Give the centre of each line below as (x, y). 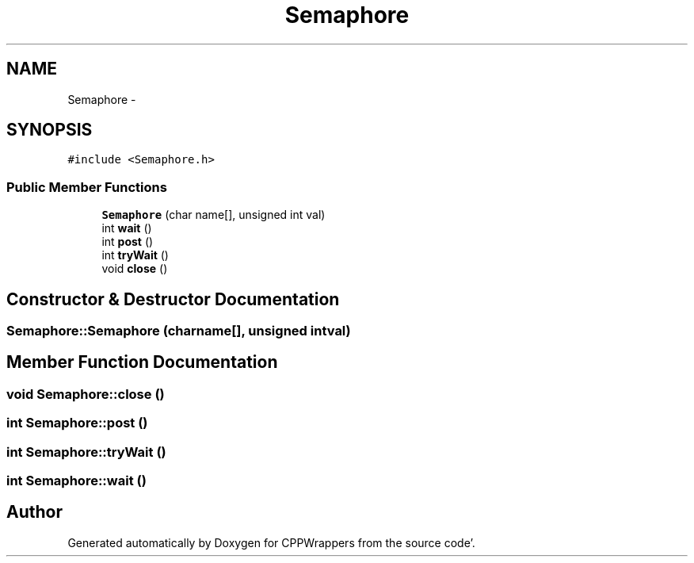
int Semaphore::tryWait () (86, 452)
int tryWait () (135, 255)
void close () (135, 269)
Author (34, 512)
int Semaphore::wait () (76, 481)
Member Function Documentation (142, 362)
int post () (128, 242)
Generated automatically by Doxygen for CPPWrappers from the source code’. (271, 542)
